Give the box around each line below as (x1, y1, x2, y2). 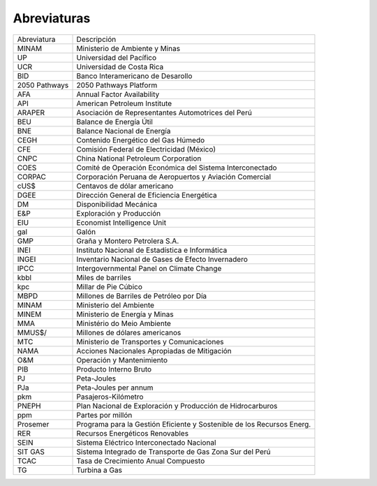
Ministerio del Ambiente (76, 300, 155, 310)
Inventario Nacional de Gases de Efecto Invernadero (76, 254, 248, 264)
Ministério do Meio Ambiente (76, 318, 171, 328)
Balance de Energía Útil (76, 117, 153, 126)
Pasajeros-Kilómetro (76, 392, 144, 402)
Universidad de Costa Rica (76, 61, 164, 71)
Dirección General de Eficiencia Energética (76, 190, 217, 200)
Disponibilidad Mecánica (76, 199, 158, 209)
